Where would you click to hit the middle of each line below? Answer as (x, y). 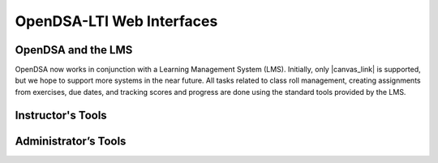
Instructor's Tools (61, 115)
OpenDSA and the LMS (74, 50)
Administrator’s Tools (71, 141)
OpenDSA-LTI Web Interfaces (116, 21)
